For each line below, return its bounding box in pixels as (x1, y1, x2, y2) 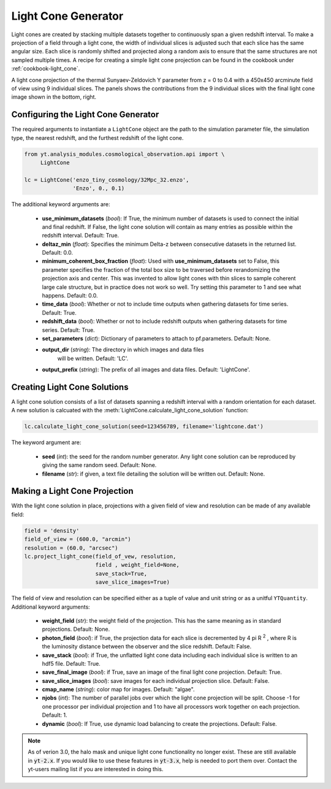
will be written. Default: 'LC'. (57, 355, 129, 362)
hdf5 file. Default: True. (42, 660, 101, 667)
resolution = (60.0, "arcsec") (24, 544, 119, 552)
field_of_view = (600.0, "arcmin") (24, 536, 131, 543)
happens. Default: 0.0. (42, 292, 98, 299)
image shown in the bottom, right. (11, 93, 97, 101)
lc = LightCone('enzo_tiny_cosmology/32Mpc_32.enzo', (24, 176, 189, 183)
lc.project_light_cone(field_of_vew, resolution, (24, 553, 177, 560)
